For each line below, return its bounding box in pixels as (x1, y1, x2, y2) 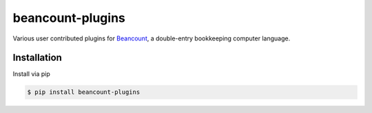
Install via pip (12, 70, 51, 78)
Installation (12, 52, 62, 64)
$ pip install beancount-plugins (27, 88, 141, 96)
